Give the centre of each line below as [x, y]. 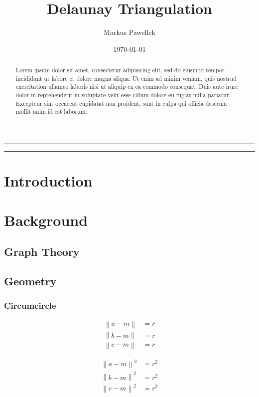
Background [46, 220]
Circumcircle [30, 305]
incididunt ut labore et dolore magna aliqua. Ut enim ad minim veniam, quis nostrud [126, 78]
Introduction [48, 181]
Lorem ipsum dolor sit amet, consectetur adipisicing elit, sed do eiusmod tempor [120, 70]
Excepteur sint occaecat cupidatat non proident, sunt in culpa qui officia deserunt [122, 103]
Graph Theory [42, 252]
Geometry [30, 281]
